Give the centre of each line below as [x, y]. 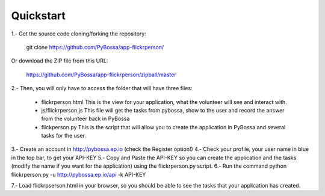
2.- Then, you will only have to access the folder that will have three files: [102, 88]
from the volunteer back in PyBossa [85, 119]
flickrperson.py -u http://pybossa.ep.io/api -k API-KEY [79, 174]
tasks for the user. [64, 136]
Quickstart [39, 16]
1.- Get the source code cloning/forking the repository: [79, 34]
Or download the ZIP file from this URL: [60, 61]
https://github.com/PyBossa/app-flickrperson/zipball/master [101, 75]
